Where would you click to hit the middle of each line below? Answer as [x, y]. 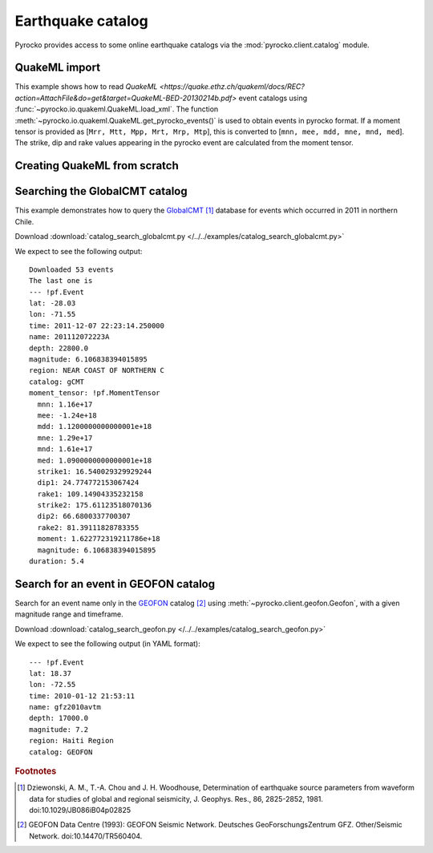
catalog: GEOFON [61, 752]
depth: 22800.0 [59, 348]
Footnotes [36, 771]
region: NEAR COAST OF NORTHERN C [97, 370]
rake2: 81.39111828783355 [88, 528]
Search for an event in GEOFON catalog [115, 584]
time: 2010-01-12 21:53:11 [82, 696]
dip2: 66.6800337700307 [84, 516]
